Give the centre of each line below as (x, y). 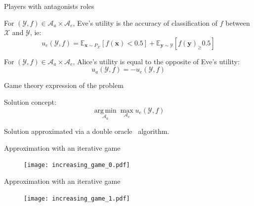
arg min (105, 110)
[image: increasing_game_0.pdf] (77, 165)
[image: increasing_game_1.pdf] (77, 198)
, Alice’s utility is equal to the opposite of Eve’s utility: (156, 61)
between (238, 22)
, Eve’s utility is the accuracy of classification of (145, 22)
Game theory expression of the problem (64, 85)
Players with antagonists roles (49, 6)
